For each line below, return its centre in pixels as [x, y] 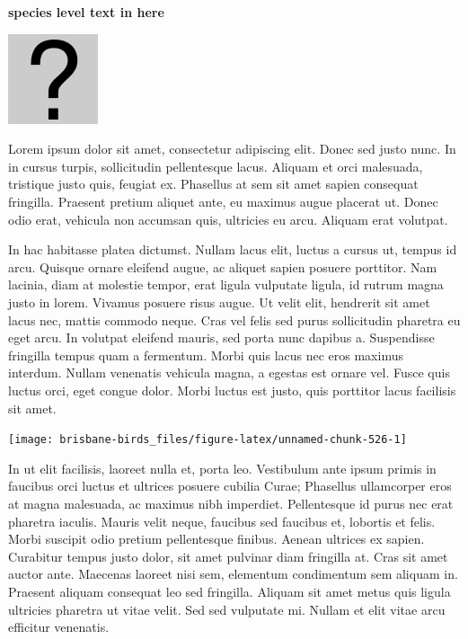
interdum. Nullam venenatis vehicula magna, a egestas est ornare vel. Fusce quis [229, 373]
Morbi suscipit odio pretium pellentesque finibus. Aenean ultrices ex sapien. [216, 539]
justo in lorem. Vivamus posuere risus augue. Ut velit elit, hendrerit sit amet [219, 302]
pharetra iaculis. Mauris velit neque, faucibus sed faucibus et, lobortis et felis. [222, 521]
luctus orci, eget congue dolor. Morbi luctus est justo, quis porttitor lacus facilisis [232, 390]
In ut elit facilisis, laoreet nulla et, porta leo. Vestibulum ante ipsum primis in [222, 468]
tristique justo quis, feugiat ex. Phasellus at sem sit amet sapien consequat [213, 184]
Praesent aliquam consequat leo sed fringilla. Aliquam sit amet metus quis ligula [230, 591]
